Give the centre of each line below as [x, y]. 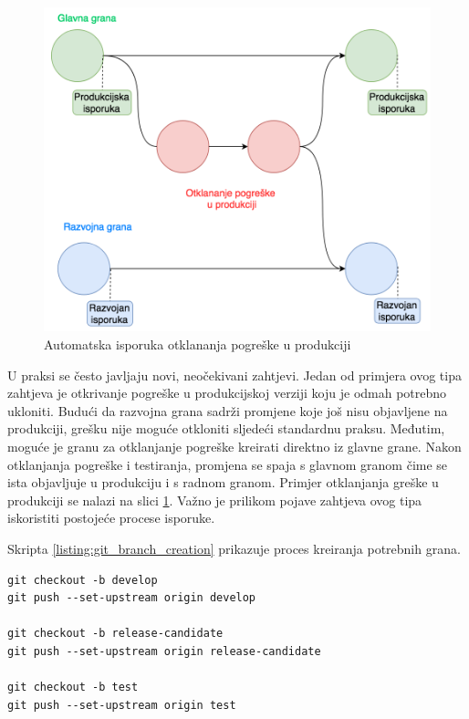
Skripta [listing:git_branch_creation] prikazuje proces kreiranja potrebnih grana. [234, 548]
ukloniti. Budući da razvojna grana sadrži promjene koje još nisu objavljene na [228, 410]
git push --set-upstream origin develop [132, 598]
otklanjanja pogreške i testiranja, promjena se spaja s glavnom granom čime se [228, 464]
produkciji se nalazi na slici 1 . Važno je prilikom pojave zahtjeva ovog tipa [215, 500]
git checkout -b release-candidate [115, 634]
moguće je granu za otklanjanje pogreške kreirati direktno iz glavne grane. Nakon [234, 446]
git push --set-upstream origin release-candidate [164, 651]
